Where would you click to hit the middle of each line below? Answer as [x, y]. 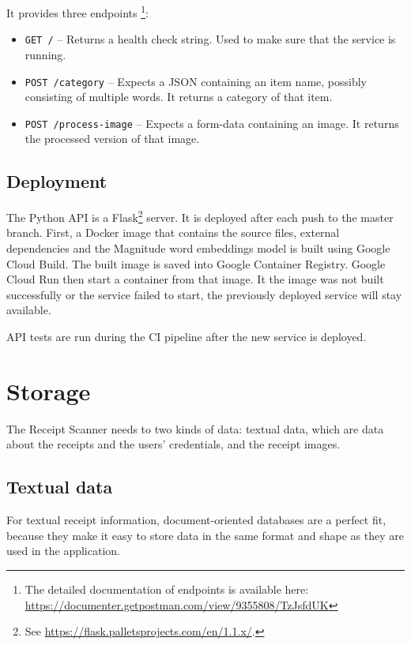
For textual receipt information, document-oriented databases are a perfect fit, [196, 520]
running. [45, 54]
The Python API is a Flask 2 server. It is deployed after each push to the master [200, 216]
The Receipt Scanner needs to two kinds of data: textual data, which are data [195, 428]
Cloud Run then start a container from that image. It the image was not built [195, 279]
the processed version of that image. [112, 139]
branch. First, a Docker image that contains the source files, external [173, 232]
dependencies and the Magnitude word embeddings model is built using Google [198, 248]
